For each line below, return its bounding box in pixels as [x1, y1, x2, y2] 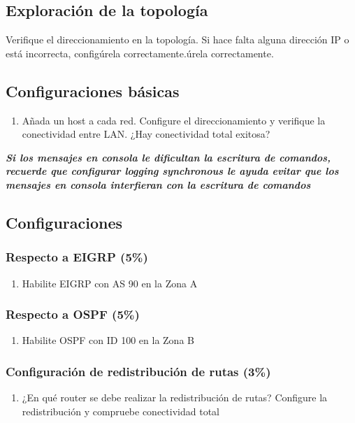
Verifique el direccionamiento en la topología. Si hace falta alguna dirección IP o [6, 32, 349, 47]
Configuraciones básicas [6, 80, 180, 101]
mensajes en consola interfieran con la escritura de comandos [6, 177, 311, 192]
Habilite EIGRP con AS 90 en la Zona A [22, 275, 198, 290]
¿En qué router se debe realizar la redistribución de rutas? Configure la [22, 390, 328, 405]
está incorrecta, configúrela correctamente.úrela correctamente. [6, 45, 274, 60]
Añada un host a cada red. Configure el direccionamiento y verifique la [22, 113, 326, 127]
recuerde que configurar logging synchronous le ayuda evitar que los [6, 164, 339, 178]
